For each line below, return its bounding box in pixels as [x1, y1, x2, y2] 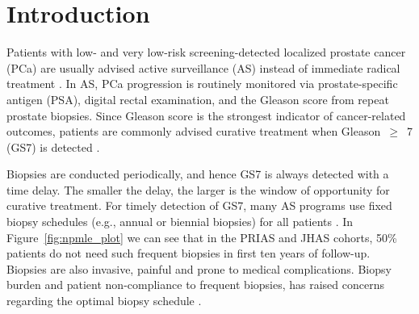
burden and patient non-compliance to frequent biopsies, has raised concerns [6, 276, 385, 293]
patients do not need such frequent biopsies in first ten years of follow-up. [6, 245, 371, 262]
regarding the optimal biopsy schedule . [6, 292, 202, 309]
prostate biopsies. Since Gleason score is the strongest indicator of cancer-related [6, 107, 406, 124]
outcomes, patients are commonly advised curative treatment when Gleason [6, 123, 381, 140]
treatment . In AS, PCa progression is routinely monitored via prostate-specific [6, 75, 398, 92]
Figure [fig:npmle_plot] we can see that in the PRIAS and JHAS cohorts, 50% [6, 228, 397, 245]
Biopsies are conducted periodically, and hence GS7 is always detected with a [6, 165, 389, 182]
